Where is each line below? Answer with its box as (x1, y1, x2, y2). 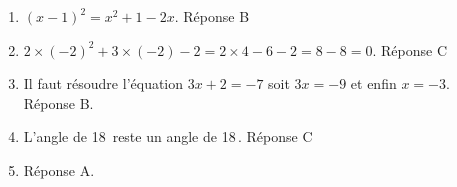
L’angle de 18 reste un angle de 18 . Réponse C (23, 126, 313, 147)
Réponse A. (23, 159, 95, 180)
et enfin (350, 73, 397, 94)
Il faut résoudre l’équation (23, 73, 184, 94)
